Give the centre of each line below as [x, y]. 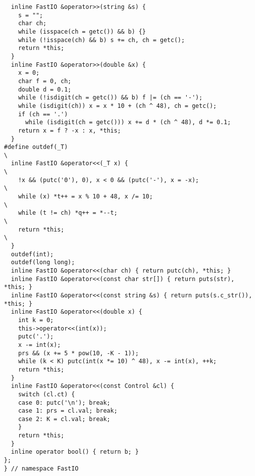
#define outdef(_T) [36, 147]
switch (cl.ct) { [47, 394]
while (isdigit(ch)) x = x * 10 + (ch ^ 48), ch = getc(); [117, 106]
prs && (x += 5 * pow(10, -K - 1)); [78, 353]
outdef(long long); [43, 262]
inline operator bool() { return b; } [75, 452]
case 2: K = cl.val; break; [64, 419]
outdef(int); [32, 254]
